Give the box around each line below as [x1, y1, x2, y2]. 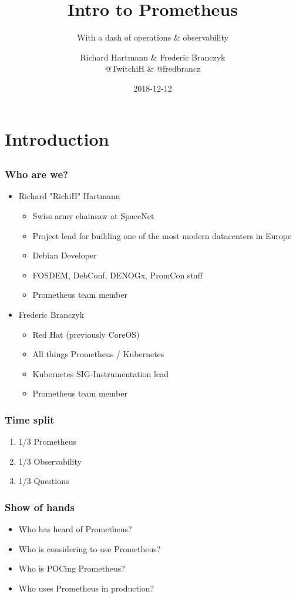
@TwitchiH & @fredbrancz [105, 62, 201, 75]
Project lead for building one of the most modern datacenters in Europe [32, 229, 292, 241]
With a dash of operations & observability [77, 31, 228, 43]
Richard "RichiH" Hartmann [18, 190, 120, 202]
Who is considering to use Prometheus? [18, 542, 161, 555]
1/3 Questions [18, 475, 69, 487]
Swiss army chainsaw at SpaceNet [32, 209, 154, 221]
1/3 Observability [18, 455, 82, 467]
